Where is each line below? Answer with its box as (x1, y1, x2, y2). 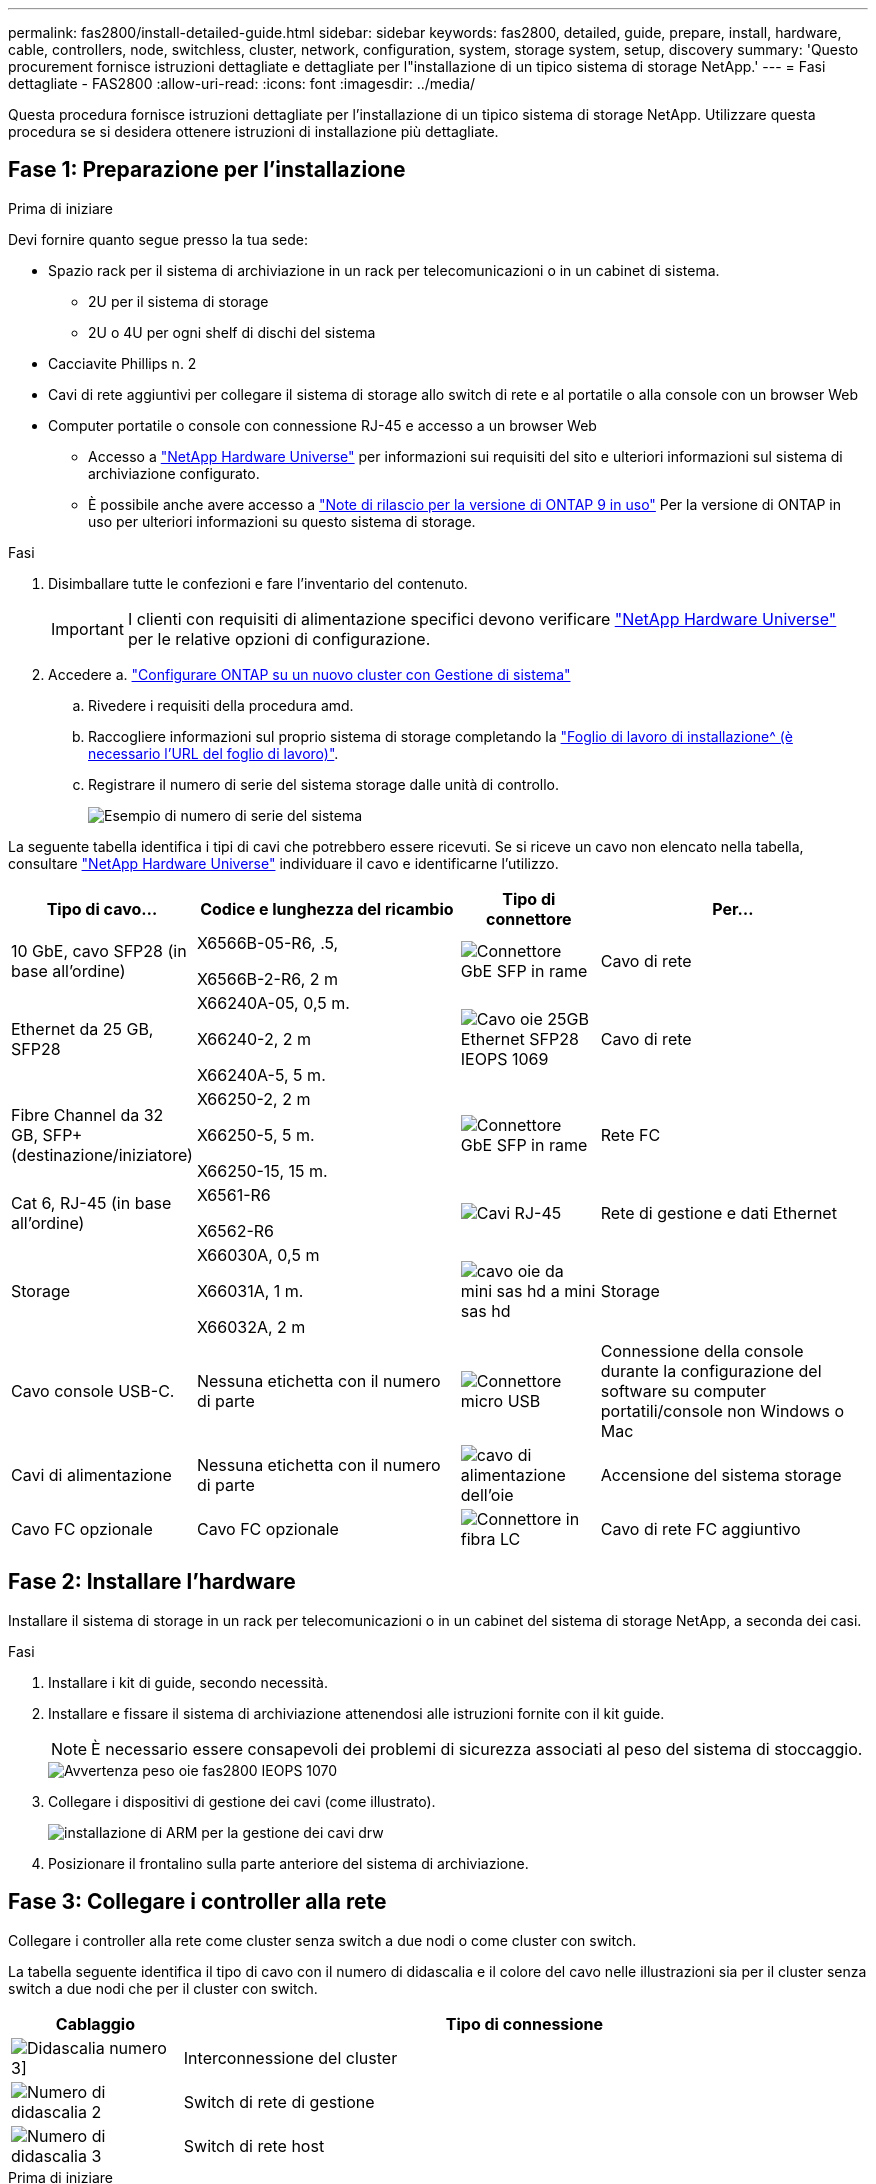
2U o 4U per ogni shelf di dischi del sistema (88, 323, 376, 341)
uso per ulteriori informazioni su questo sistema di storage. (88, 512, 476, 530)
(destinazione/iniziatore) (11, 1144, 193, 1165)
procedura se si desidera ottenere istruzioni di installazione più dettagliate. (8, 123, 499, 140)
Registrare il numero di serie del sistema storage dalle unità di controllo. (88, 775, 560, 793)
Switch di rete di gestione (183, 2091, 375, 2112)
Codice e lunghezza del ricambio (200, 898, 454, 919)
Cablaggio (55, 2013, 135, 2034)
